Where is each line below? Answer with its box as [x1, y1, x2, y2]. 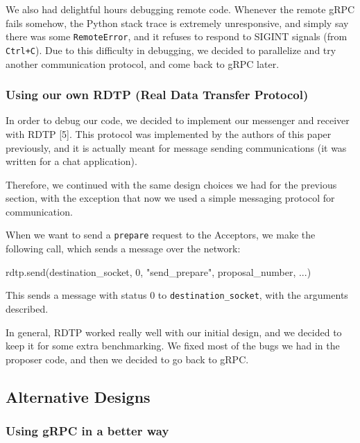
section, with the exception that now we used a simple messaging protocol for [6, 191, 335, 205]
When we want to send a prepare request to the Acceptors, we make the [6, 227, 316, 242]
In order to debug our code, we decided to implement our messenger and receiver [6, 113, 350, 128]
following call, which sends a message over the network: [6, 241, 241, 256]
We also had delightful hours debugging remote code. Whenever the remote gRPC [6, 2, 355, 16]
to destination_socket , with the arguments [157, 288, 348, 302]
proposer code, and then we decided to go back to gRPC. [6, 351, 249, 366]
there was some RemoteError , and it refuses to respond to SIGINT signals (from [6, 29, 348, 44]
